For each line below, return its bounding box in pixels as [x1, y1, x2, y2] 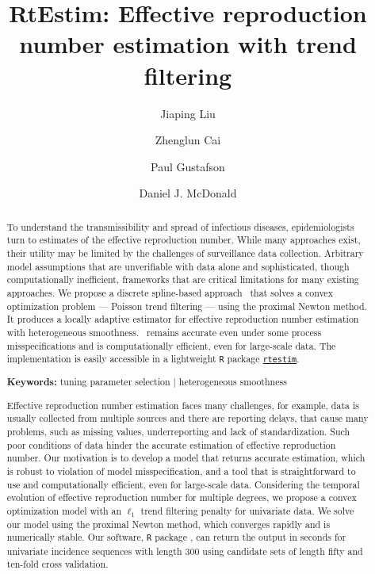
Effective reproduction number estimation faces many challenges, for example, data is [6, 398, 359, 411]
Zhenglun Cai [155, 132, 221, 148]
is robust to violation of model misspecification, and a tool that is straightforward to [6, 465, 356, 478]
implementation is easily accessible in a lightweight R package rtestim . [6, 352, 300, 365]
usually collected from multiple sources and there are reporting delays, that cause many [6, 411, 369, 425]
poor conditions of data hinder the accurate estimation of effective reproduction [6, 438, 336, 451]
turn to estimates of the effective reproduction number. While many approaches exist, [6, 233, 361, 247]
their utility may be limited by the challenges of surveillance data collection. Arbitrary [6, 246, 364, 259]
